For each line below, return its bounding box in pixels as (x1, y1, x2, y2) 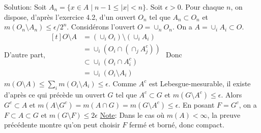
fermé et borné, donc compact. (129, 119, 224, 130)
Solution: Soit (4, 2, 47, 12)
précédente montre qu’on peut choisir (4, 119, 120, 130)
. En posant (178, 99, 215, 110)
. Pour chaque (181, 2, 224, 12)
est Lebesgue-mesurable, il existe (149, 78, 251, 88)
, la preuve (207, 109, 241, 120)
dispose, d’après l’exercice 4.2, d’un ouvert (4, 11, 136, 22)
